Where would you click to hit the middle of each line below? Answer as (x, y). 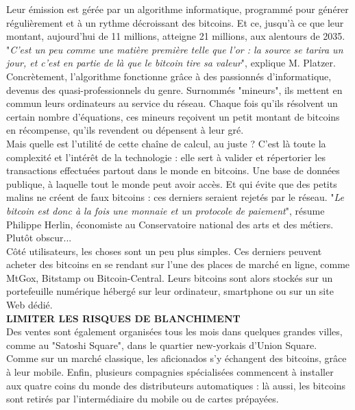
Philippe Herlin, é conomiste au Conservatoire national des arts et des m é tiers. (170, 224)
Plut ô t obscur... (39, 238)
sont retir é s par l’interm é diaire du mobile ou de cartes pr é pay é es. (143, 399)
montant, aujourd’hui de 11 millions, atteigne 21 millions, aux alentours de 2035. (176, 36)
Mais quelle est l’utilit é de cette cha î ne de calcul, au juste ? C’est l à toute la (166, 143)
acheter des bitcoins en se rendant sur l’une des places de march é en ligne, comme (178, 264)
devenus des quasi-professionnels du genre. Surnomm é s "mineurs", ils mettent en (174, 89)
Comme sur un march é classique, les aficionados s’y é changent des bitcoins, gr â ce (176, 358)
